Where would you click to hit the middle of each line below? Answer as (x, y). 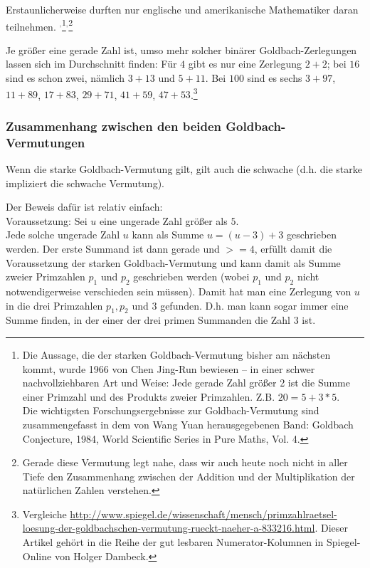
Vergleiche (44, 514)
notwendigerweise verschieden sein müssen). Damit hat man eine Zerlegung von (179, 291)
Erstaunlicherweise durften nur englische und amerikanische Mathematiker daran (182, 9)
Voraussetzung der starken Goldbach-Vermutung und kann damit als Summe (173, 262)
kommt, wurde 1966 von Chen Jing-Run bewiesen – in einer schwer (169, 368)
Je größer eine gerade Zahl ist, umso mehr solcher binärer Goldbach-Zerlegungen (181, 49)
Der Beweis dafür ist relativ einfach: (84, 207)
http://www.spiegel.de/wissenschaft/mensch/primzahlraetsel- (203, 514)
